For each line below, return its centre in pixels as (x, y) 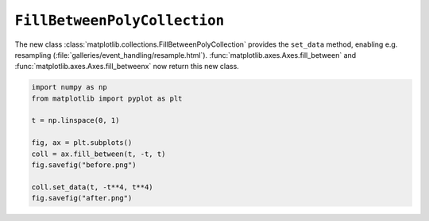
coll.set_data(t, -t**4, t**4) (93, 187)
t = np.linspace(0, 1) (75, 120)
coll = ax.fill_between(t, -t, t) (99, 154)
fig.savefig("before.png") (84, 165)
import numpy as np (69, 88)
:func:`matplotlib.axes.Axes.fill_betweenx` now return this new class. (127, 67)
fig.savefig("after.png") (82, 198)
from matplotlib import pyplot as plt (107, 98)
